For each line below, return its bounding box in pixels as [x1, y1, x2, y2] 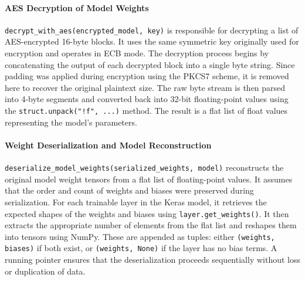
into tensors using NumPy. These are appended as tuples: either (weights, [5, 230, 275, 242]
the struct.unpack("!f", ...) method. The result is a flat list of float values [5, 104, 288, 117]
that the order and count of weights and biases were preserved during [5, 184, 254, 197]
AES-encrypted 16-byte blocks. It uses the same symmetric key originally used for [5, 35, 299, 48]
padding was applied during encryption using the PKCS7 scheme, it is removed [5, 70, 289, 82]
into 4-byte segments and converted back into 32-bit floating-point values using [5, 93, 289, 105]
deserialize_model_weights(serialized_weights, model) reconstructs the [5, 161, 284, 174]
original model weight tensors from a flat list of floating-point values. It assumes [5, 172, 293, 185]
